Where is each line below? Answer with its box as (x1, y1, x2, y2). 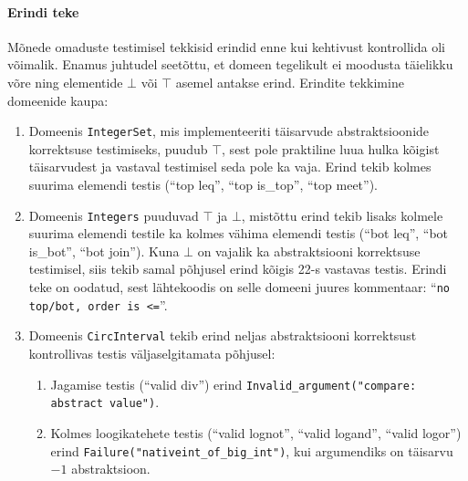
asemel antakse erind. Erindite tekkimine (175, 72, 404, 91)
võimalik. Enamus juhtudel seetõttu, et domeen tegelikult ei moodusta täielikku (7, 55, 453, 74)
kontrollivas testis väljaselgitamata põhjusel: (28, 344, 276, 363)
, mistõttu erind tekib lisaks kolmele (241, 205, 443, 225)
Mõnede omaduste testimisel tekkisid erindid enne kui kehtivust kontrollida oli (7, 37, 445, 56)
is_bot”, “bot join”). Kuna (28, 241, 180, 260)
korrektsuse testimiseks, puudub (28, 139, 208, 158)
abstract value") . (50, 392, 160, 412)
